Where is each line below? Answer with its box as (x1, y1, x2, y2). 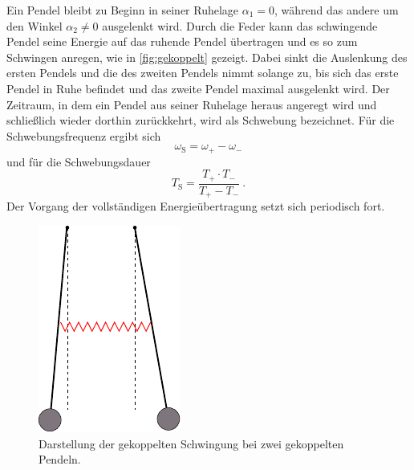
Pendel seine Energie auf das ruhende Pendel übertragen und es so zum (6, 33, 358, 50)
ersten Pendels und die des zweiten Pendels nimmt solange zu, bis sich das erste (6, 64, 399, 81)
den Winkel (6, 17, 63, 34)
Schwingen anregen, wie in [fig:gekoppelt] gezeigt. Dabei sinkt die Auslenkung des (6, 48, 408, 65)
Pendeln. (39, 451, 81, 468)
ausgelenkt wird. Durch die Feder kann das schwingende (102, 17, 378, 34)
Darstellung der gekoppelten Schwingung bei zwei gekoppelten (39, 435, 344, 452)
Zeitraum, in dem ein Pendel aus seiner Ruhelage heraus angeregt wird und (6, 96, 377, 112)
